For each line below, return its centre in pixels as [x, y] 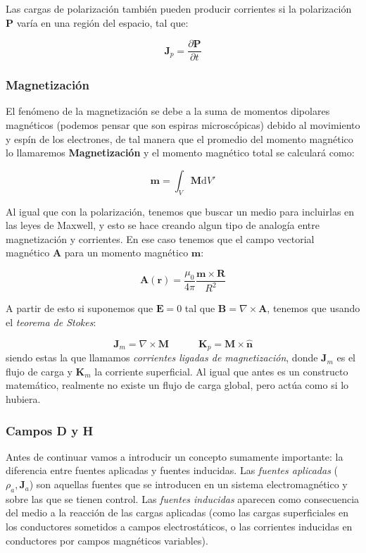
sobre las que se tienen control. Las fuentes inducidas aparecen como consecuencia [183, 498]
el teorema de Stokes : [51, 322]
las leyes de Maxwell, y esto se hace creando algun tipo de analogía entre [163, 225]
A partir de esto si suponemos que [80, 308]
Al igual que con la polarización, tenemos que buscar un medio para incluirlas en [180, 211]
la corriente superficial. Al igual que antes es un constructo [221, 371]
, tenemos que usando [314, 308]
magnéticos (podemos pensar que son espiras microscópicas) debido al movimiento [183, 125]
